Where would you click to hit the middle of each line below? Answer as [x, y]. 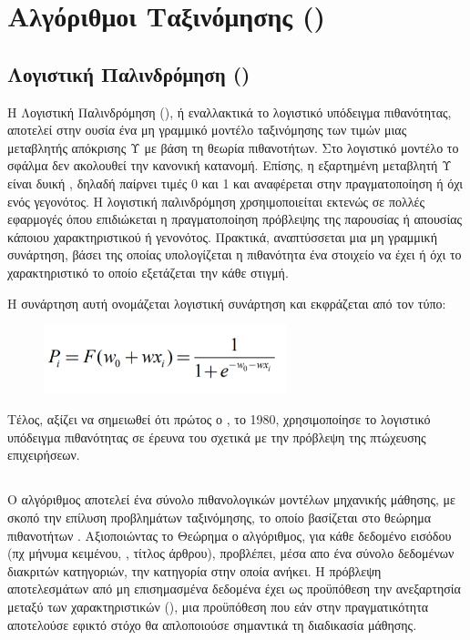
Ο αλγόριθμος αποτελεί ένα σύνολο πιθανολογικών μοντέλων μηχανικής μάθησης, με [231, 499]
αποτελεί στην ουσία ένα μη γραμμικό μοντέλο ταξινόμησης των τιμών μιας [207, 130]
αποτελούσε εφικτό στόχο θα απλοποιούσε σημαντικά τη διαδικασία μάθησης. [212, 624]
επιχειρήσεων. [44, 455]
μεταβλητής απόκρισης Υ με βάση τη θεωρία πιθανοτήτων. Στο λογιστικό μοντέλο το [233, 147]
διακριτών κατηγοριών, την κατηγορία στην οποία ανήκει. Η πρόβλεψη [194, 570]
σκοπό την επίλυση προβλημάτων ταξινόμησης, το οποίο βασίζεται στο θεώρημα [220, 518]
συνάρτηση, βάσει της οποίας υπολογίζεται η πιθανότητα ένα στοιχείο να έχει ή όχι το [235, 254]
